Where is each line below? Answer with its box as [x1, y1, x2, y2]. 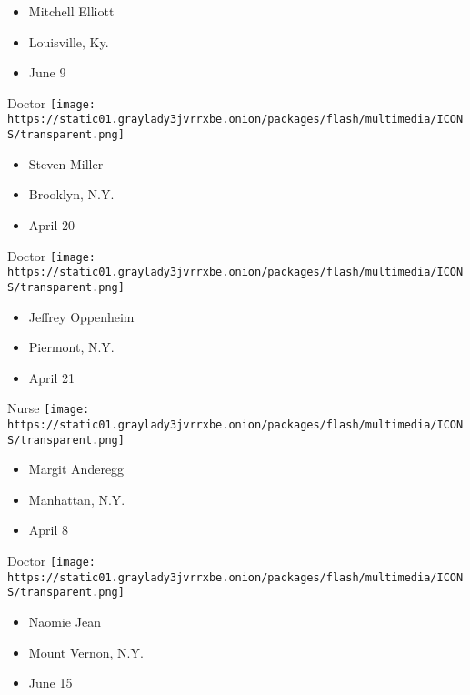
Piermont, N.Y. [28, 337, 115, 357]
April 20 [28, 215, 75, 234]
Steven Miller [28, 154, 104, 173]
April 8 [28, 520, 69, 539]
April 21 [28, 368, 75, 387]
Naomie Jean [28, 612, 101, 630]
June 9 [28, 63, 66, 82]
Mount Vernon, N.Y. [28, 642, 144, 661]
